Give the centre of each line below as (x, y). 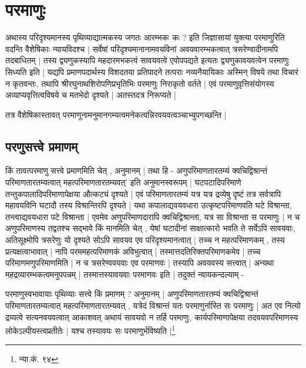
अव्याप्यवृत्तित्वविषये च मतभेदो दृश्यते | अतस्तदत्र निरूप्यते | (91, 95)
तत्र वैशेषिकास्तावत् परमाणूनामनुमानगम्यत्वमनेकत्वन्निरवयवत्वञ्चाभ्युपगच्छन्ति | (116, 114)
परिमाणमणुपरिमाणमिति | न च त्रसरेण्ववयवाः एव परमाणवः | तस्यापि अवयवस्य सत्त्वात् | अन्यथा (140, 263)
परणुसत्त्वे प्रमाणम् (42, 146)
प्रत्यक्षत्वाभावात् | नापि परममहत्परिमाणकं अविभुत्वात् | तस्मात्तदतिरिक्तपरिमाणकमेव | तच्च (133, 251)
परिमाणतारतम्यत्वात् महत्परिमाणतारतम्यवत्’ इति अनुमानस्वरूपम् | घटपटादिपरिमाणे (123, 182)
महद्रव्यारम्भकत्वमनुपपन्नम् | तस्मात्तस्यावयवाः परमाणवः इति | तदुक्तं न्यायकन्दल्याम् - (125, 274)
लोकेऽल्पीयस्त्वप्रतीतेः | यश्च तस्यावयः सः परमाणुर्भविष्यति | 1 (90, 330)
